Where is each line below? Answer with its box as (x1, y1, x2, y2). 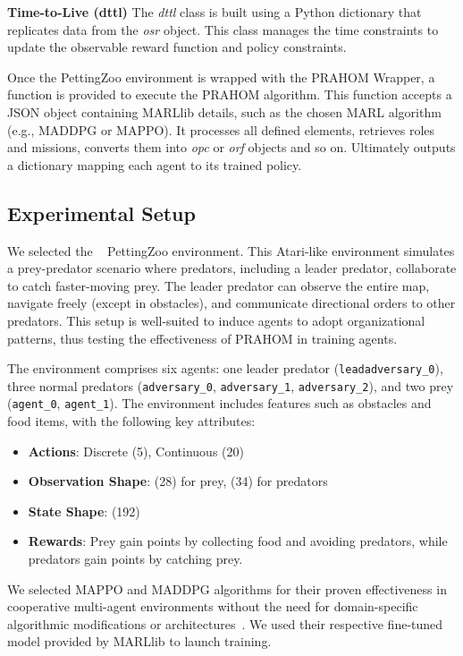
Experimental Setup (7, 199, 196, 226)
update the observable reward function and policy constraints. (7, 38, 347, 56)
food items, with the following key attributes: (7, 412, 256, 430)
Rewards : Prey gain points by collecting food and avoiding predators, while (28, 532, 448, 550)
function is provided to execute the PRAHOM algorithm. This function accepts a (7, 85, 452, 104)
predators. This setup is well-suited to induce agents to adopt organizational (7, 311, 425, 329)
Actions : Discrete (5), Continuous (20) (28, 441, 244, 460)
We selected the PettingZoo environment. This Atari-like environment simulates (7, 241, 455, 260)
